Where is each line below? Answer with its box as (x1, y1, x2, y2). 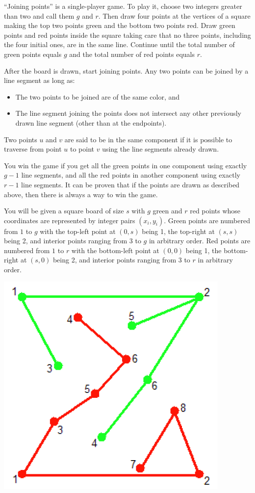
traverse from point (4, 144, 62, 154)
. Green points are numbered (164, 215, 250, 225)
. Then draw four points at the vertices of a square (98, 10, 251, 21)
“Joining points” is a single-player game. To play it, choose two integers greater (4, 1, 242, 11)
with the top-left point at (40, 226, 116, 236)
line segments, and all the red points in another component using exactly (21, 170, 240, 180)
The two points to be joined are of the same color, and (15, 91, 180, 102)
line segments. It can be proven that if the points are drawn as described (21, 179, 240, 189)
